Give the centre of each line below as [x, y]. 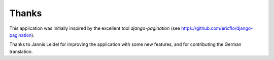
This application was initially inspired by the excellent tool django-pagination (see [95, 28]
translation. [21, 51]
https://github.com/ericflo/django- [217, 28]
